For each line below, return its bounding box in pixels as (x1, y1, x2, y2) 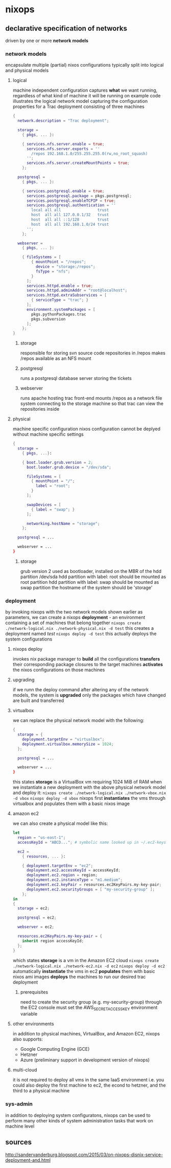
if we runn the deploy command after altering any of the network (12, 687, 149, 693)
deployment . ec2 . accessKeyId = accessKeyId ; (26, 868, 121, 873)
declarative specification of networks (5, 24, 128, 33)
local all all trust (31, 207, 109, 213)
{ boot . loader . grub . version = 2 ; (22, 460, 93, 465)
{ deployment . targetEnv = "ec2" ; (22, 863, 93, 868)
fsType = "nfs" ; (35, 269, 70, 274)
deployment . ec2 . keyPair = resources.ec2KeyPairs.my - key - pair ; (26, 882, 162, 887)
